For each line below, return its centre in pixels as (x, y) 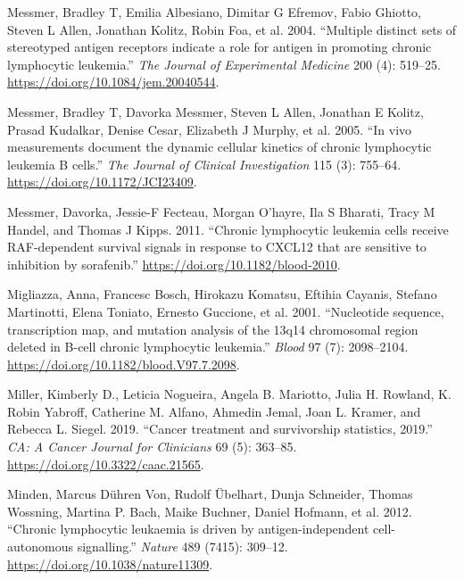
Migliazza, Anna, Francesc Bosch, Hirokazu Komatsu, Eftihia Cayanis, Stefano (222, 294)
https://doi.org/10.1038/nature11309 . (110, 563)
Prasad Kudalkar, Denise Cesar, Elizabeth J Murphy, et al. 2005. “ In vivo (210, 129)
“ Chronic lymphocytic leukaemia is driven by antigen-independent (188, 529)
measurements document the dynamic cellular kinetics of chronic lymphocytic (220, 147)
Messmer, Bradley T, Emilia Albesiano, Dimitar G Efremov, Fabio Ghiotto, (214, 12)
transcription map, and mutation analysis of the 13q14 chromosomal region (213, 329)
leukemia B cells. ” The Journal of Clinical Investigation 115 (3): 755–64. (204, 164)
